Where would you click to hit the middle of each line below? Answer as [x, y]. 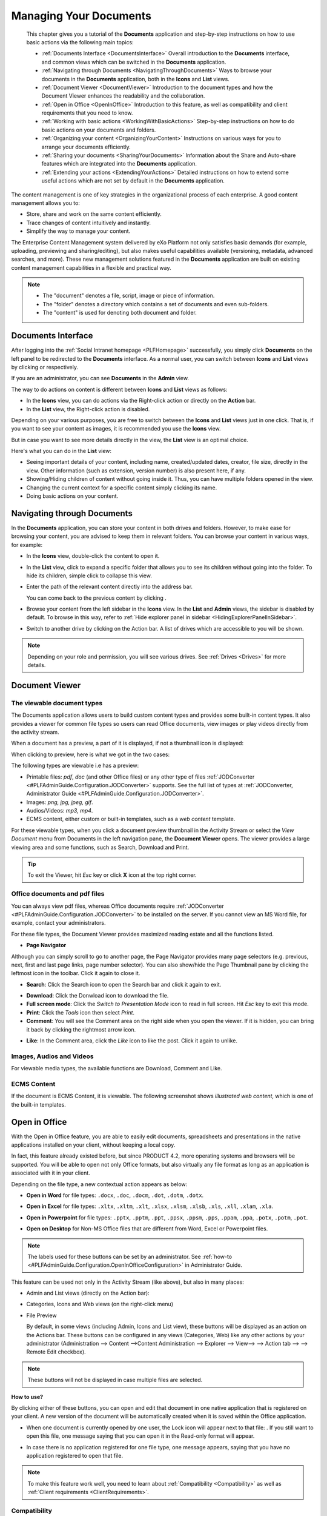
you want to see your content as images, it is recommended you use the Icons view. [116, 429]
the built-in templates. [38, 1104]
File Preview [41, 1315]
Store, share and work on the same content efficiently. [94, 214]
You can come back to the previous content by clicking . [96, 598]
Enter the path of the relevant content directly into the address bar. [110, 587]
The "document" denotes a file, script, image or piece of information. [129, 296]
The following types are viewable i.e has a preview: [75, 766]
